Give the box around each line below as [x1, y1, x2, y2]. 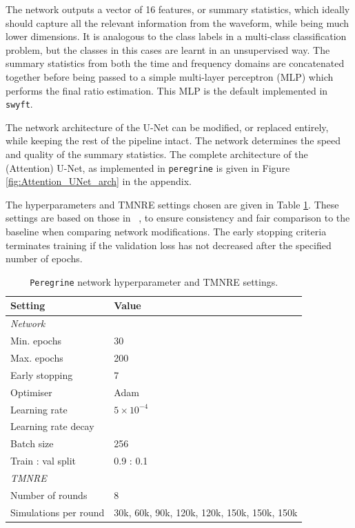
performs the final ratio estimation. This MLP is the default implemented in [6, 83, 328, 97]
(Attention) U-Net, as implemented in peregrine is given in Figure [6, 160, 290, 175]
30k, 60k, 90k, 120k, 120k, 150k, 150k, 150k [114, 505, 298, 519]
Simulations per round [10, 505, 105, 519]
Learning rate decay [10, 419, 94, 433]
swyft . [6, 97, 33, 111]
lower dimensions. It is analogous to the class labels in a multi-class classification [6, 29, 347, 43]
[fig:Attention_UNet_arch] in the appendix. [6, 174, 192, 188]
